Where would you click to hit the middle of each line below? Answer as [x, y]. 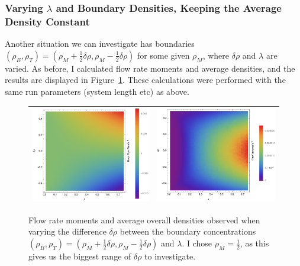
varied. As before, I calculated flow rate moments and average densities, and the [150, 68]
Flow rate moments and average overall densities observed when [144, 219]
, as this [254, 243]
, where [216, 55]
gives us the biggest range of [80, 256]
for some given [164, 55]
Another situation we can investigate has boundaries [100, 44]
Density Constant [47, 21]
